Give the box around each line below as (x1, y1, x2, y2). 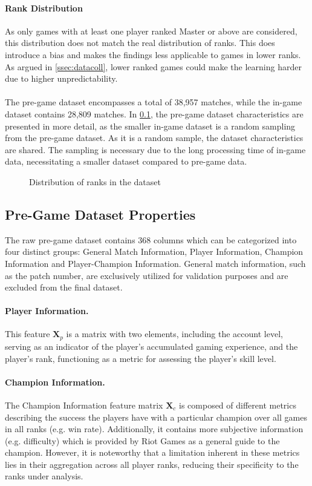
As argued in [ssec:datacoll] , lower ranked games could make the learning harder (5, 60, 302, 73)
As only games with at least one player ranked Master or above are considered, (5, 24, 297, 37)
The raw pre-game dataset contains (5, 233, 135, 246)
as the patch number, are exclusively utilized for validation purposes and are (5, 269, 288, 281)
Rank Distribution (5, 1, 83, 14)
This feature (5, 327, 50, 340)
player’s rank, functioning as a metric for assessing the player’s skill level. (5, 352, 276, 364)
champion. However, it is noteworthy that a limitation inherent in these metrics (5, 446, 300, 459)
